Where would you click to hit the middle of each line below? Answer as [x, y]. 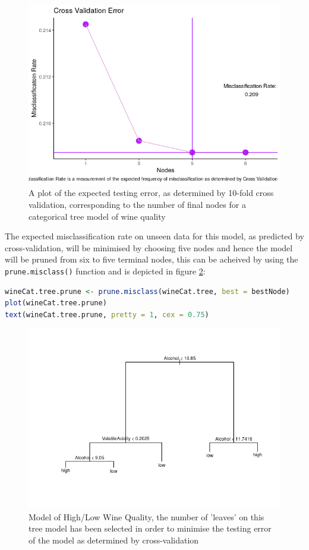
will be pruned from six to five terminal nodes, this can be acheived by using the [152, 259]
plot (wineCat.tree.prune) [56, 303]
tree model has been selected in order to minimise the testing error [150, 528]
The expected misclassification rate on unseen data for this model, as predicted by [154, 236]
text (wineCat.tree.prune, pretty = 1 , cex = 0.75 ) [107, 314]
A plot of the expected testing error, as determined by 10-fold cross [151, 193]
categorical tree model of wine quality [97, 216]
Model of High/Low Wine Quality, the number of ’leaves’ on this [146, 516]
